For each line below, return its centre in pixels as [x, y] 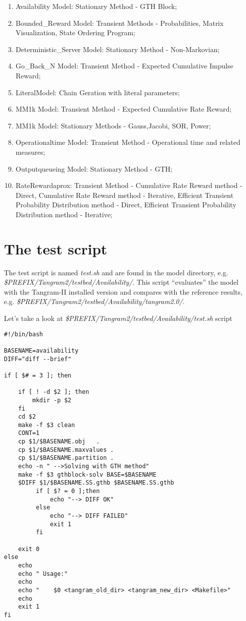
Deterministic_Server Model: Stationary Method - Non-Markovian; [118, 49]
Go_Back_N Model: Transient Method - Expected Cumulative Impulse [124, 66]
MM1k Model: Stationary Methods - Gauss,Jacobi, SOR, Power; [113, 125]
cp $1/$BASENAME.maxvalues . [66, 450]
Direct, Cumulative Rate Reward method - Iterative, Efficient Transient [124, 195]
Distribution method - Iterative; [64, 214]
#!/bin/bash [24, 334]
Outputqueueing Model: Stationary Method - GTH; [94, 168]
